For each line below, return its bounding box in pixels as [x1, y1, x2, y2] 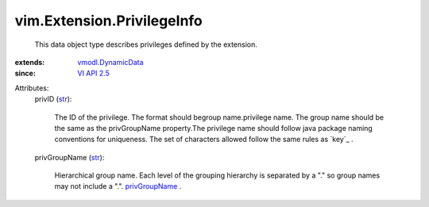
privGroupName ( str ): [34, 152, 105, 162]
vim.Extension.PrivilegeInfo [14, 12, 203, 29]
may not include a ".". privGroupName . [54, 182, 182, 191]
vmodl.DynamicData [77, 57, 144, 67]
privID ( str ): [34, 94, 72, 104]
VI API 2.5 [77, 68, 110, 79]
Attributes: [14, 83, 49, 93]
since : [14, 68, 36, 79]
